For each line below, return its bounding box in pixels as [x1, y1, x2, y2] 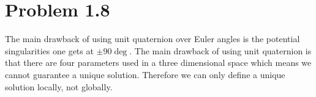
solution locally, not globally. [5, 80, 113, 93]
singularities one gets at [5, 44, 94, 57]
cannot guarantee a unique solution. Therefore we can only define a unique [5, 68, 285, 81]
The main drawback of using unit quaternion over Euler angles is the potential [5, 32, 300, 45]
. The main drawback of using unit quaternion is [129, 44, 312, 57]
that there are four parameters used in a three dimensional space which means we [5, 56, 312, 69]
